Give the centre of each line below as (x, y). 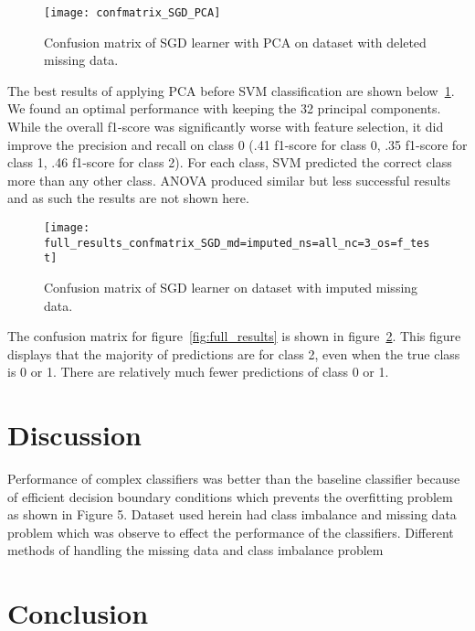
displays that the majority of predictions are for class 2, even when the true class (234, 353)
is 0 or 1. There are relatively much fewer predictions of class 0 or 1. (198, 372)
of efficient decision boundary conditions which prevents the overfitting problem (230, 496)
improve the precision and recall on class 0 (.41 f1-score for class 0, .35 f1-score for (237, 144)
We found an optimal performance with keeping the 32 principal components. (224, 108)
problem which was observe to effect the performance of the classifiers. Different (231, 532)
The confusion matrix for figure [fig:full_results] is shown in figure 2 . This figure (234, 336)
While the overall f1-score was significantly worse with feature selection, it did (226, 127)
